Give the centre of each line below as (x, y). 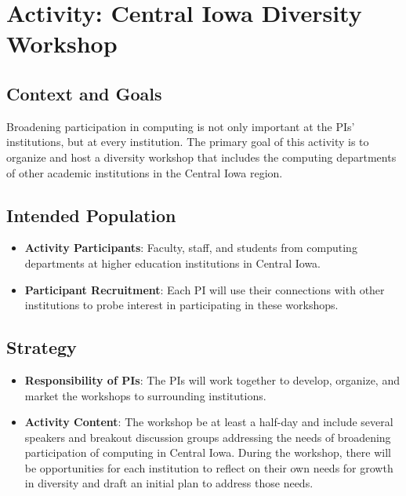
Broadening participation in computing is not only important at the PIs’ (181, 126)
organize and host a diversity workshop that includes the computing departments (201, 157)
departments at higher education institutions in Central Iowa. (172, 263)
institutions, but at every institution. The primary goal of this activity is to (188, 142)
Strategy (42, 347)
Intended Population (91, 215)
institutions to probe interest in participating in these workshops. (181, 305)
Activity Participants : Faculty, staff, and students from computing (191, 248)
